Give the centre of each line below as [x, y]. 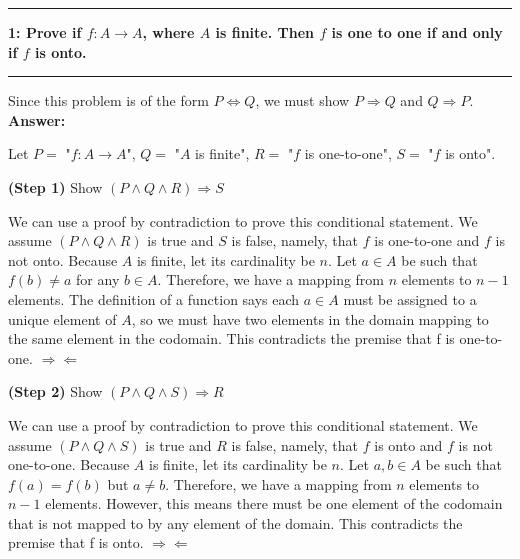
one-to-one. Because [69, 464]
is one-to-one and [427, 240]
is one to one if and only [417, 32]
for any [98, 279]
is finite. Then [265, 32]
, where [168, 32]
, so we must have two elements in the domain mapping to [310, 318]
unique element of [62, 318]
